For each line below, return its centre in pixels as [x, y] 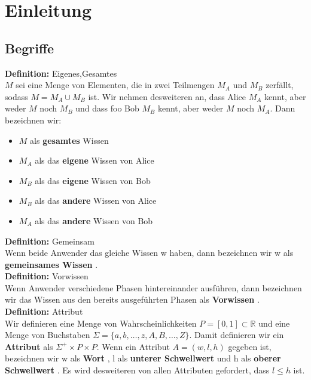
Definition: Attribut [44, 311]
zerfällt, [280, 85]
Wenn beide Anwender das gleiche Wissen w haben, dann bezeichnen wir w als [149, 253]
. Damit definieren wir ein [237, 335]
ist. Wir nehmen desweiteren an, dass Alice [167, 96]
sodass [16, 96]
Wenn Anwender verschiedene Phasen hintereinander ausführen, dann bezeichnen [153, 287]
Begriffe [30, 48]
